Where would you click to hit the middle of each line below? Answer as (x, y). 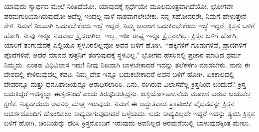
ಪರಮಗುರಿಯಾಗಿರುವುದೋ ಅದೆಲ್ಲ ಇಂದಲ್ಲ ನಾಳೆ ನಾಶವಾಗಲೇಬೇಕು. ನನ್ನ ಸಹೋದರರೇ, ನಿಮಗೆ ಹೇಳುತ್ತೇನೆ (125, 16)
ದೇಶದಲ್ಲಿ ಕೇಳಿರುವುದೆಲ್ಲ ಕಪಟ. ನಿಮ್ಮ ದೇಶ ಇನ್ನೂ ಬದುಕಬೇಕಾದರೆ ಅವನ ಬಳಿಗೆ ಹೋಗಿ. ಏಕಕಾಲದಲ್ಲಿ (119, 74)
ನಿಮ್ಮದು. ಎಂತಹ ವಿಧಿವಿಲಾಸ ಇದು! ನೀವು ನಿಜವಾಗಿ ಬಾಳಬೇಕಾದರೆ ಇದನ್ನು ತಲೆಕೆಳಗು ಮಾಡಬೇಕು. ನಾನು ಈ (127, 64)
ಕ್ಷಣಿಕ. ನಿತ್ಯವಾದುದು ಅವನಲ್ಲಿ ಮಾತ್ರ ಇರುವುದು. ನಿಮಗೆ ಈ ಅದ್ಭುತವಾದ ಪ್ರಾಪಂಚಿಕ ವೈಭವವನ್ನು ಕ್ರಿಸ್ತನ (119, 103)
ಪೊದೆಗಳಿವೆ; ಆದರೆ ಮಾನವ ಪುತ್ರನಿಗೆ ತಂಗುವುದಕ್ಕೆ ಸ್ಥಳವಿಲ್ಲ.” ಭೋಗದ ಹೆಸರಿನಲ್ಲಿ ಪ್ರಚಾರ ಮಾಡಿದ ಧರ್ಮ (123, 54)
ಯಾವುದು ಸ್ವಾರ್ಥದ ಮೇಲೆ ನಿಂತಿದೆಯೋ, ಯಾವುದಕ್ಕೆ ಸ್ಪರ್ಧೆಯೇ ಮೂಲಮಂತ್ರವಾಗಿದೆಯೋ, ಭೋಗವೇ (119, 6)
